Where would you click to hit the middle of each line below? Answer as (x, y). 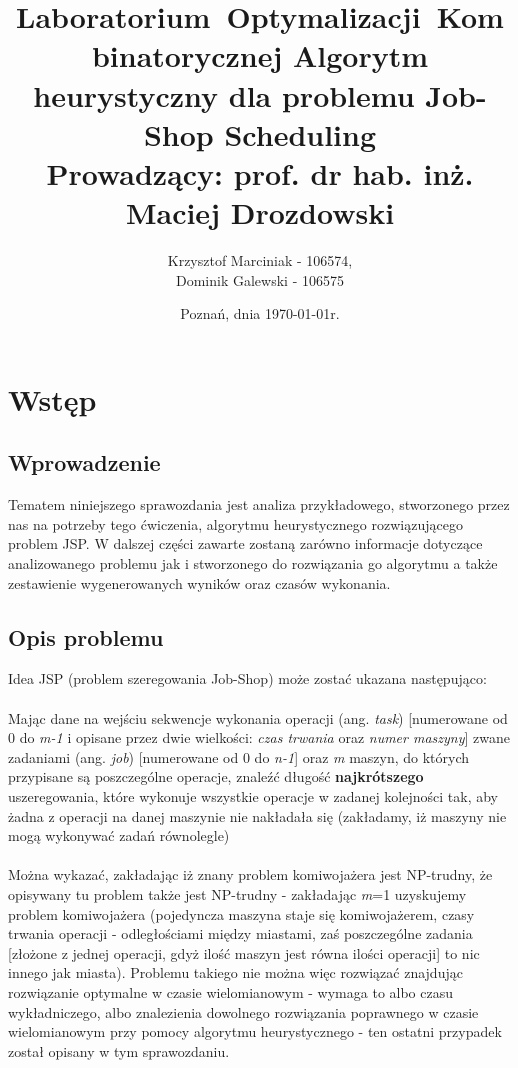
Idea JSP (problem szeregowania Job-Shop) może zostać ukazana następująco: (247, 678)
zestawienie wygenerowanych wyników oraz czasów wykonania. (199, 582)
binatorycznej (187, 55)
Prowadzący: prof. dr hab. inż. (260, 172)
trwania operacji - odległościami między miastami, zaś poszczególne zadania (240, 933)
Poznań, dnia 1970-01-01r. (260, 313)
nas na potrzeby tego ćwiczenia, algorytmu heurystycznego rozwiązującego (235, 523)
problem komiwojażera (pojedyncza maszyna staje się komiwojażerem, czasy (241, 913)
